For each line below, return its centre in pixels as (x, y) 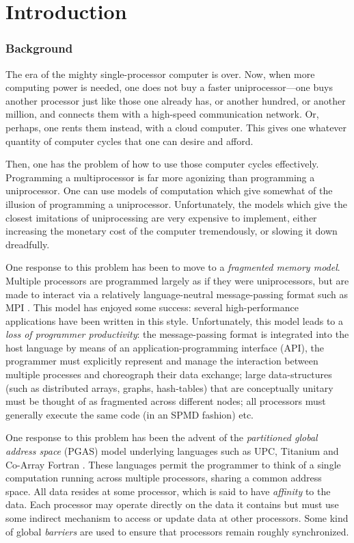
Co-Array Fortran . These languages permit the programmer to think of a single (173, 464)
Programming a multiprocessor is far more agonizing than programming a (160, 177)
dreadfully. (28, 244)
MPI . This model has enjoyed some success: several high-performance (152, 307)
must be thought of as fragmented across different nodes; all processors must (166, 401)
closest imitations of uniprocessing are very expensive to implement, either (161, 217)
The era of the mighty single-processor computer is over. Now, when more (160, 74)
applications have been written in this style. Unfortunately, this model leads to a (174, 320)
